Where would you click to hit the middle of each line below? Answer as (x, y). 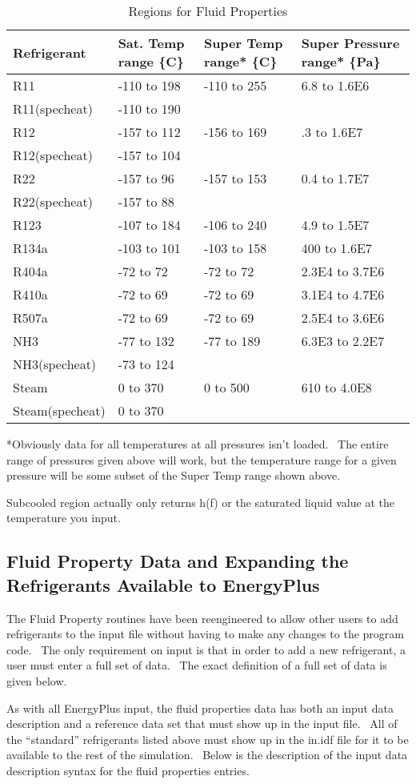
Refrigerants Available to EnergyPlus (163, 584)
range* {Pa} (341, 61)
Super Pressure (350, 43)
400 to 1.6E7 (336, 248)
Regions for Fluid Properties (208, 11)
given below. (37, 680)
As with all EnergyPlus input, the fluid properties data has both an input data (200, 708)
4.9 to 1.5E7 (335, 225)
